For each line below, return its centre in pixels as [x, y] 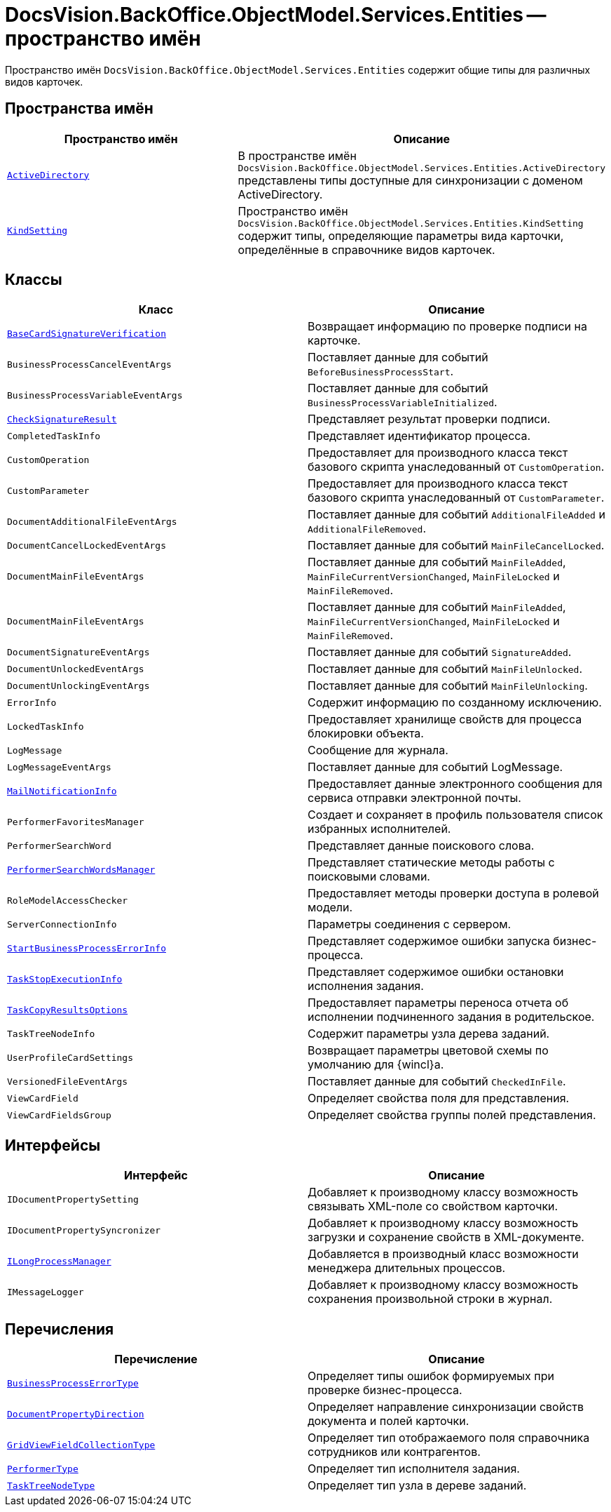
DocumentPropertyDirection [76, 1414]
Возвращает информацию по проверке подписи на [447, 327]
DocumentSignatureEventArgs [78, 652]
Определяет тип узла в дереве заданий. [417, 1486]
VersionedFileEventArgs [68, 1081]
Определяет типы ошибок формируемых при [431, 1376]
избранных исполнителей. [379, 829]
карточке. [334, 341]
